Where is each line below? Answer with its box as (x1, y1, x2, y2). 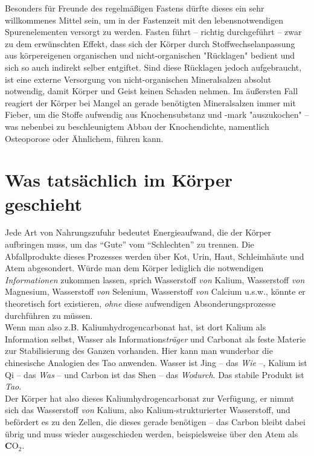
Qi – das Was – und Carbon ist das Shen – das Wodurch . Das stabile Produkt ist (5, 368, 304, 381)
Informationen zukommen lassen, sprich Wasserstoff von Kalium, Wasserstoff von (5, 273, 305, 286)
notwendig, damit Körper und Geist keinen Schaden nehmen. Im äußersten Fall (5, 85, 298, 97)
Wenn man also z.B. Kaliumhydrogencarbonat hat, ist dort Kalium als (5, 321, 266, 333)
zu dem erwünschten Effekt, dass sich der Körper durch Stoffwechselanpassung (5, 37, 295, 50)
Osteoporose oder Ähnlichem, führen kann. (5, 132, 164, 144)
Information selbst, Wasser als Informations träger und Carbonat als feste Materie (5, 332, 306, 345)
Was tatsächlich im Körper (5, 167, 232, 192)
